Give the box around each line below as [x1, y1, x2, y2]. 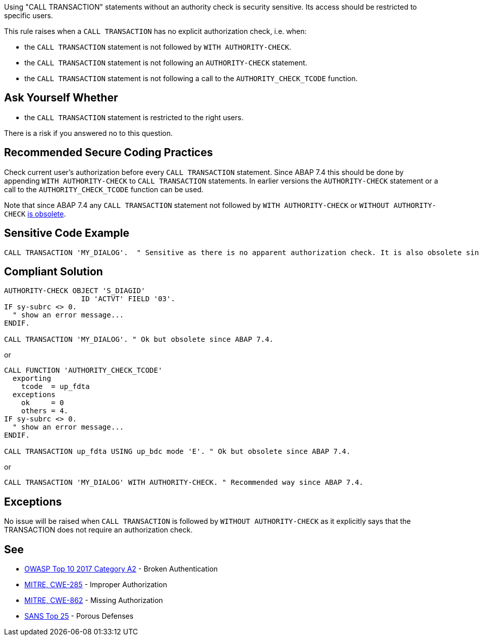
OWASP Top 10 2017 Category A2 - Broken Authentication [24, 564, 218, 574]
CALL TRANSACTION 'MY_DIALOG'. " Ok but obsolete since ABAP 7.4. [4, 335, 274, 344]
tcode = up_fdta [21, 382, 90, 391]
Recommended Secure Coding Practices [4, 146, 213, 159]
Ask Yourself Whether [4, 91, 118, 104]
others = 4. [21, 407, 69, 415]
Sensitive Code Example [4, 227, 129, 240]
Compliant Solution [4, 265, 103, 278]
